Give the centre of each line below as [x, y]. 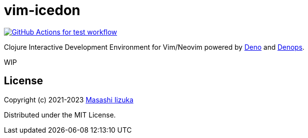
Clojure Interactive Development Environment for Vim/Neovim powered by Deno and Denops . [154, 47]
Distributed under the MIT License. [60, 115]
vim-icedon [42, 10]
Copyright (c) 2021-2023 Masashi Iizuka [69, 99]
